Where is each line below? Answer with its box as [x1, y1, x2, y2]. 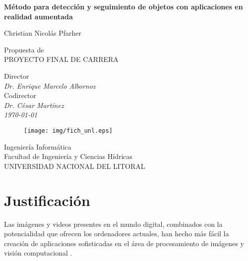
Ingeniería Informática [4, 141, 71, 152]
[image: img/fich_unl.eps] [24, 127, 113, 134]
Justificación [4, 190, 90, 210]
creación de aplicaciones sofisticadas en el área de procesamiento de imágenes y [4, 238, 244, 248]
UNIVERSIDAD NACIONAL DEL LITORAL [4, 160, 145, 171]
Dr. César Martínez [4, 100, 64, 110]
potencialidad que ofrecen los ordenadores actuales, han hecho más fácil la [4, 228, 229, 239]
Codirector [4, 90, 37, 101]
